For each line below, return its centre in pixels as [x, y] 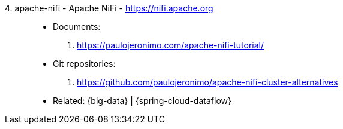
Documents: [77, 27]
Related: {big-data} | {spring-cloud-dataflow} [142, 101]
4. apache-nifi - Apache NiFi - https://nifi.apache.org [109, 8]
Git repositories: [84, 64]
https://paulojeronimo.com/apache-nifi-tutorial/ [170, 45]
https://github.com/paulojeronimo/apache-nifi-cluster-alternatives [207, 82]
